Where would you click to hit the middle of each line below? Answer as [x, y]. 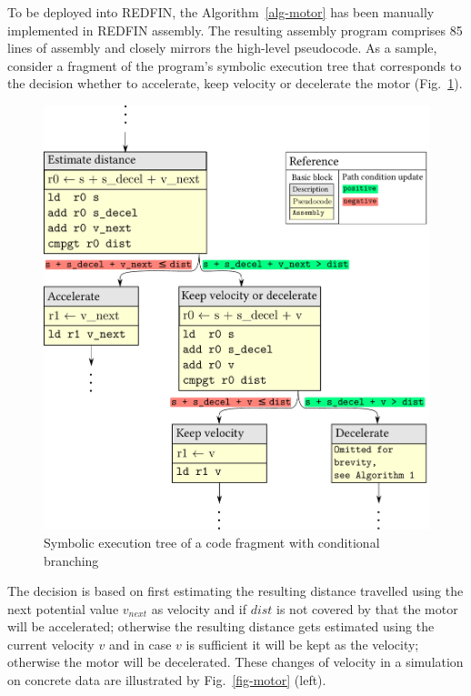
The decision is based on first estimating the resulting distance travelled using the [235, 591]
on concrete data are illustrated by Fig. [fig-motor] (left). [167, 680]
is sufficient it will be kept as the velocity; [302, 644]
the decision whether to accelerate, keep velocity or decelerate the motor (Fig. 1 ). [235, 83]
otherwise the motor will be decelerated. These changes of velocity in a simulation [235, 662]
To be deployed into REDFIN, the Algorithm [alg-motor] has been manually [221, 12]
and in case [140, 644]
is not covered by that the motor [367, 608]
